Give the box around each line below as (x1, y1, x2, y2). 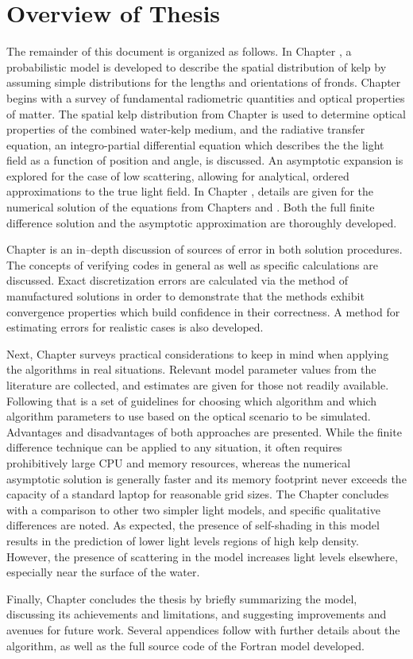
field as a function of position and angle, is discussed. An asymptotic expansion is (6, 152, 403, 169)
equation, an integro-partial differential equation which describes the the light (6, 136, 384, 153)
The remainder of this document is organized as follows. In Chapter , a (6, 43, 352, 60)
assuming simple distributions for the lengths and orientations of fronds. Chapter (6, 74, 401, 91)
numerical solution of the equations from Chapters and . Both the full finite (6, 199, 375, 215)
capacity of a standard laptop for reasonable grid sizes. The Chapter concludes (6, 486, 389, 502)
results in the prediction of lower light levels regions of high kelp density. (6, 532, 359, 549)
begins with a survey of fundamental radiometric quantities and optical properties (6, 89, 405, 106)
